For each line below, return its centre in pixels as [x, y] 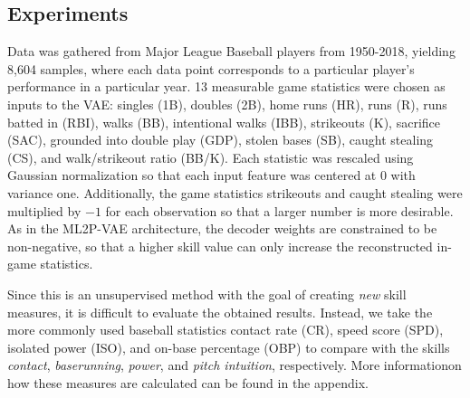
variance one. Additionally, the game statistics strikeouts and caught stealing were [235, 192]
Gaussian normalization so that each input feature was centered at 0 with [211, 175]
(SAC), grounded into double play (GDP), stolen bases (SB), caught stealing [221, 140]
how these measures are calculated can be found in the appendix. [188, 382]
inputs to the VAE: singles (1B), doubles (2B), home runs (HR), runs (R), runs [227, 104]
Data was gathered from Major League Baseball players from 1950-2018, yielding [231, 51]
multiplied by [44, 210]
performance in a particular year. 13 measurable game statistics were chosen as [226, 86]
